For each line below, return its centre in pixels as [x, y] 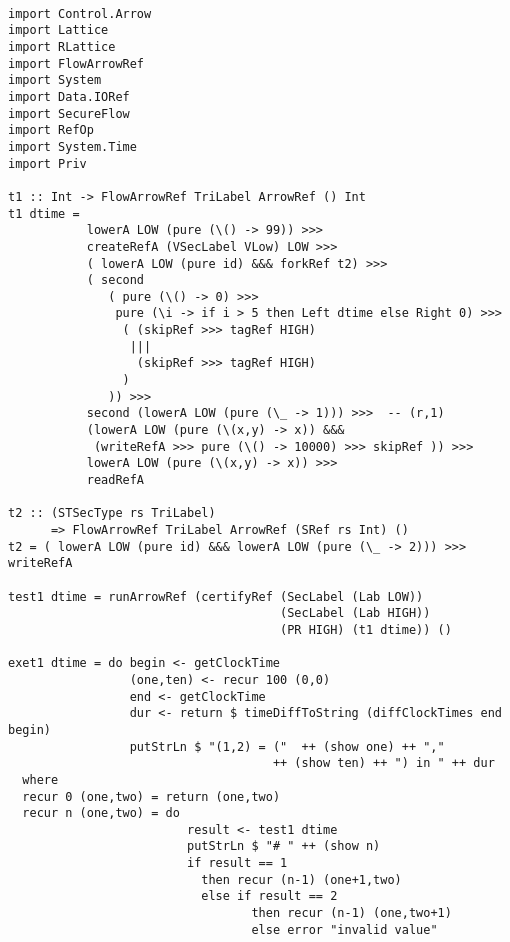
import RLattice [62, 46]
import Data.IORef [69, 96]
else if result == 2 [269, 896]
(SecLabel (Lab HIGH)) [355, 613]
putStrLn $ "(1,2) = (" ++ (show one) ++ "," [287, 746]
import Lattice [58, 30]
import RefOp [51, 130]
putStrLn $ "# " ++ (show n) [283, 846]
